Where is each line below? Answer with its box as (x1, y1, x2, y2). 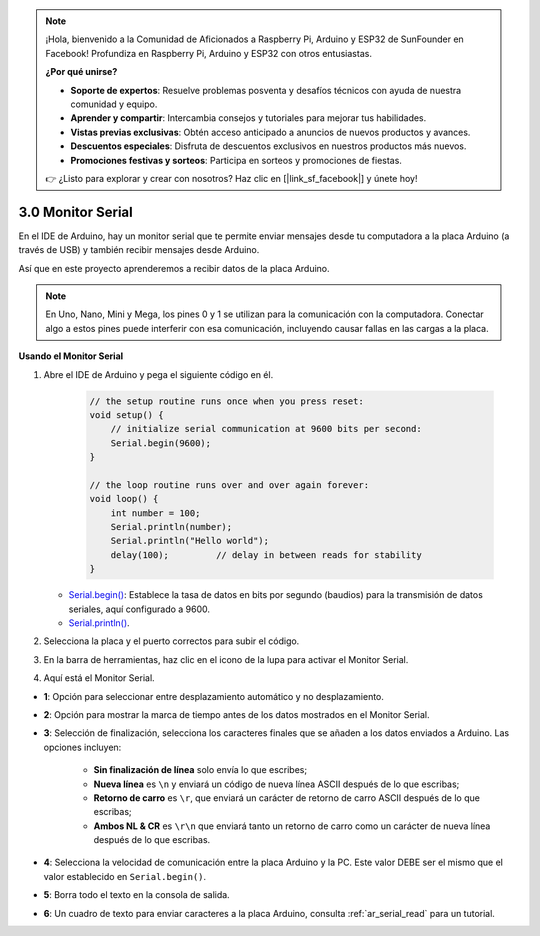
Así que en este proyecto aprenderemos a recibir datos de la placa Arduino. (18, 262, 330, 274)
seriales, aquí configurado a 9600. (68, 603, 210, 615)
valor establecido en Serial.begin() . (43, 870, 207, 882)
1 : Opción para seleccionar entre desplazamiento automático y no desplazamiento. (43, 690, 385, 702)
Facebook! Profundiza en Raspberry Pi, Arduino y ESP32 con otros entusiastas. (45, 47, 372, 59)
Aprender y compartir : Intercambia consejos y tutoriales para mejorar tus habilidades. (70, 112, 427, 124)
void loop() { (89, 493, 159, 505)
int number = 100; (110, 507, 201, 519)
